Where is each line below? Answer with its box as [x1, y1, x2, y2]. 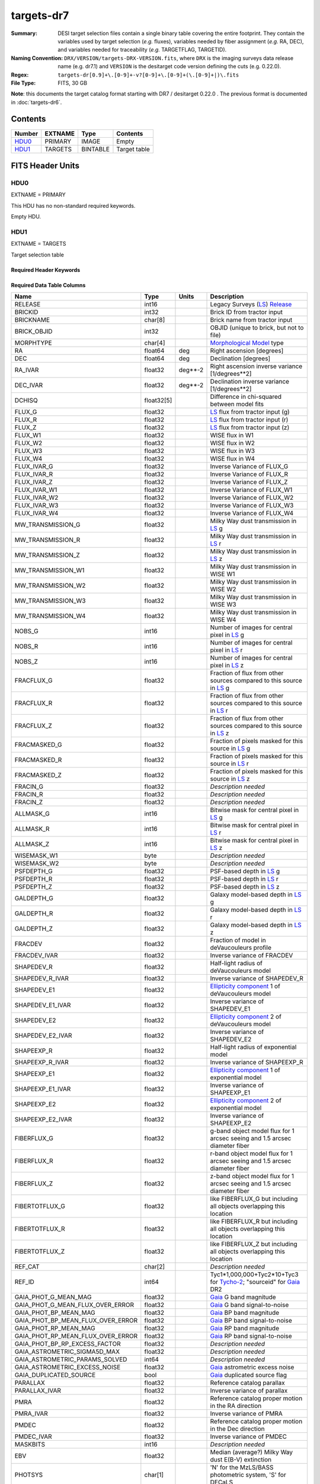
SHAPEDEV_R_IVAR [14, 974, 69, 982]
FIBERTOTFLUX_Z [14, 1247, 65, 1255]
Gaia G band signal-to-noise [210, 1301, 289, 1309]
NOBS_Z [14, 658, 39, 666]
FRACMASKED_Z [14, 771, 62, 779]
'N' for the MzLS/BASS [210, 1463, 274, 1472]
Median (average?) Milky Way [210, 1448, 293, 1457]
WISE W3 [210, 600, 236, 608]
